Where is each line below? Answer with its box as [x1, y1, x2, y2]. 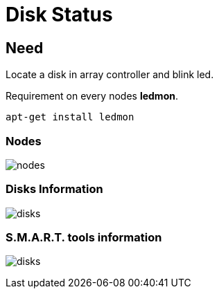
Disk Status [6, 3, 113, 26]
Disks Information [6, 182, 103, 196]
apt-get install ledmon [6, 111, 134, 123]
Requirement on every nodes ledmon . [6, 90, 178, 102]
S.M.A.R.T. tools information [6, 230, 162, 245]
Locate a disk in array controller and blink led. [6, 68, 214, 81]
